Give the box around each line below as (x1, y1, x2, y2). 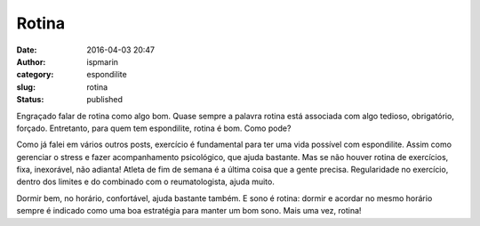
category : (16, 69, 54, 80)
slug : (16, 81, 36, 93)
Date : (16, 44, 37, 55)
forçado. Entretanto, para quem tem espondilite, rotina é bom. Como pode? (16, 123, 292, 133)
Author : (16, 56, 46, 67)
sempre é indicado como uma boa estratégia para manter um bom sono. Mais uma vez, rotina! (16, 206, 362, 216)
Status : (16, 94, 44, 105)
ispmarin (86, 56, 119, 67)
